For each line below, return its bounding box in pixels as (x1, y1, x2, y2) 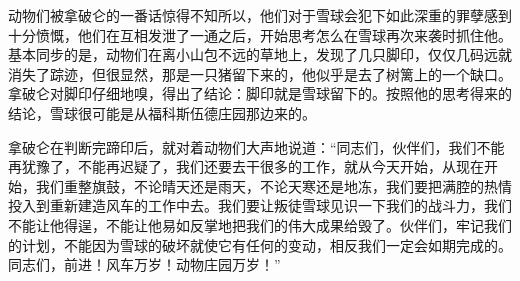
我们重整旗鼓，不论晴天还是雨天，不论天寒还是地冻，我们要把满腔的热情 (35, 175, 512, 196)
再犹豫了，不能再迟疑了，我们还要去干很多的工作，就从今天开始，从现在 (8, 156, 484, 177)
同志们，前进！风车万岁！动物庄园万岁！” (8, 254, 281, 275)
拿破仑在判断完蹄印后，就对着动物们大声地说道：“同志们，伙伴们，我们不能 (8, 136, 505, 157)
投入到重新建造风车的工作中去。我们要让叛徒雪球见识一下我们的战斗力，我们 (8, 195, 512, 216)
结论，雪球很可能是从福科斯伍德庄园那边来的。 (8, 102, 316, 123)
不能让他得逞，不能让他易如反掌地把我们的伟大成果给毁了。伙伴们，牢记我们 (8, 214, 512, 235)
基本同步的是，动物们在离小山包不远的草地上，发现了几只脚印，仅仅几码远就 (8, 44, 512, 65)
